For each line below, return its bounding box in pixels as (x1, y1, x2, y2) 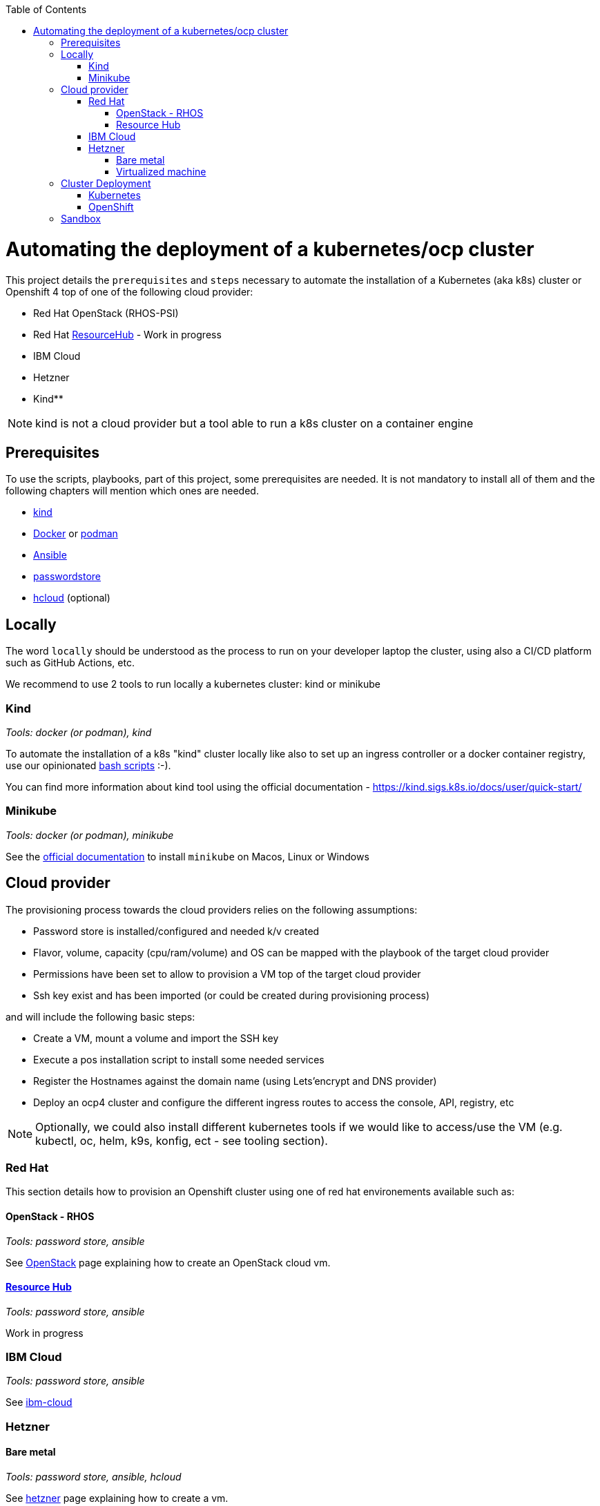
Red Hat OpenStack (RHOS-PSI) (33, 307, 179, 319)
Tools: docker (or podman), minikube (6, 829, 174, 841)
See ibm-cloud (6, 1396, 72, 1409)
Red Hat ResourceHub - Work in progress (33, 328, 222, 340)
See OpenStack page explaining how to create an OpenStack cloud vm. (6, 1256, 331, 1268)
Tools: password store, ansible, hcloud (6, 1471, 182, 1483)
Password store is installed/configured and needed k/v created (33, 925, 320, 937)
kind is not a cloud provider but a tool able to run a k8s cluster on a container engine (35, 416, 474, 430)
